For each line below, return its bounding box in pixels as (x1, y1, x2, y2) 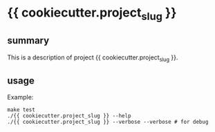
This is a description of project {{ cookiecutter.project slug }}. (7, 53, 178, 63)
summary (7, 35, 50, 46)
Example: (7, 93, 34, 102)
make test (7, 106, 36, 113)
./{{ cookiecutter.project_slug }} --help (7, 113, 131, 120)
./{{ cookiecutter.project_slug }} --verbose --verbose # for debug (7, 119, 209, 126)
